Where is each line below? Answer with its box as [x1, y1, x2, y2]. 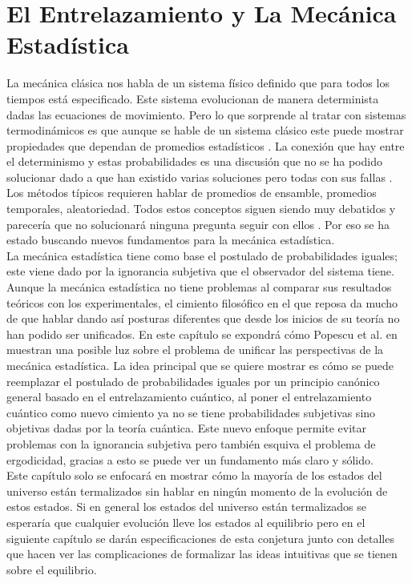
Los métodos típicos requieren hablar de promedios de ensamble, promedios [6, 184, 377, 201]
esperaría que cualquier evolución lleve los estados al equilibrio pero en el [6, 513, 366, 530]
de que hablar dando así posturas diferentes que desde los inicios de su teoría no [6, 310, 400, 327]
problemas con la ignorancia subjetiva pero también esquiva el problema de [6, 435, 376, 452]
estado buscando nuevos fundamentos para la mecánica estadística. [6, 231, 335, 248]
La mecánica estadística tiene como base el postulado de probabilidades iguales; [6, 247, 398, 263]
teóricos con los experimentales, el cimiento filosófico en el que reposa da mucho [6, 294, 398, 311]
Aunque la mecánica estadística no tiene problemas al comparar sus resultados [6, 279, 392, 296]
